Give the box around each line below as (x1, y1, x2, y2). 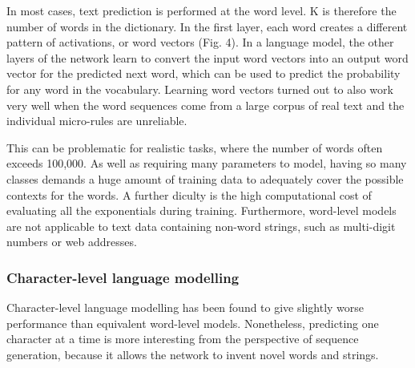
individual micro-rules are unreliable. (6, 112, 187, 129)
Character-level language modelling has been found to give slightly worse (6, 299, 365, 316)
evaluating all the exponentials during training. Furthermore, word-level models (6, 202, 397, 219)
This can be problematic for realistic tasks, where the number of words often (6, 139, 383, 156)
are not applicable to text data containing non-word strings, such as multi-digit (6, 217, 396, 234)
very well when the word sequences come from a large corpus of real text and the (6, 96, 405, 113)
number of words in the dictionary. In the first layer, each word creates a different (6, 18, 408, 34)
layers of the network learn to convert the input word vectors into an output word (6, 49, 409, 66)
